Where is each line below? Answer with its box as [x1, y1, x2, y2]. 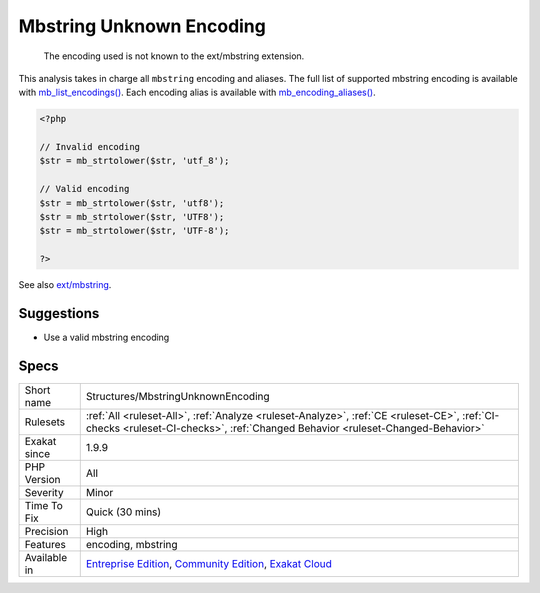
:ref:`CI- [461, 409, 500, 423]
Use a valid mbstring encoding [43, 331, 170, 344]
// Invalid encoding [39, 141, 140, 153]
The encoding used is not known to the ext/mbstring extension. [43, 50, 305, 62]
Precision [24, 525, 69, 539]
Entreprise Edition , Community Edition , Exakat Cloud [85, 557, 332, 571]
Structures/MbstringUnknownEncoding [85, 390, 270, 404]
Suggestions [18, 305, 100, 322]
